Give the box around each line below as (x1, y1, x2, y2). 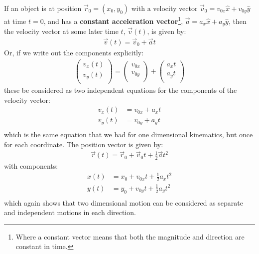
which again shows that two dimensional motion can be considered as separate (4, 197, 244, 208)
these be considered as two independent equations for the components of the (4, 85, 237, 95)
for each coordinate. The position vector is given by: (4, 139, 163, 149)
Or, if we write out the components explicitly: (4, 47, 144, 57)
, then (228, 15, 247, 26)
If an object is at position (4, 3, 82, 13)
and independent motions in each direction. (4, 207, 136, 218)
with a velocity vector (131, 3, 198, 13)
